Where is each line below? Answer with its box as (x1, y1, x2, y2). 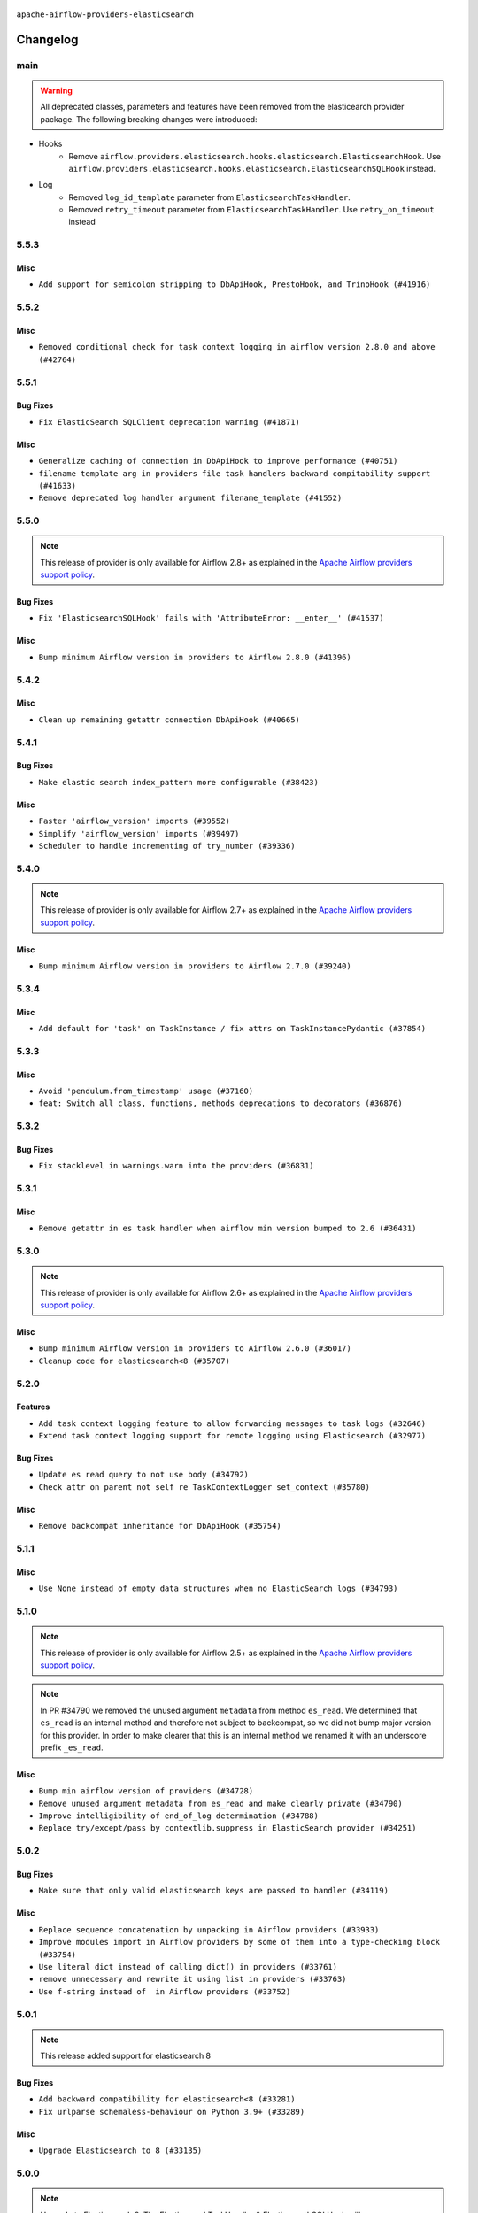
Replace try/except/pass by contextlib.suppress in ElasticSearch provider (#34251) (38, 1824, 417, 1833)
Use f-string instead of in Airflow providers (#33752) (38, 1986, 291, 1996)
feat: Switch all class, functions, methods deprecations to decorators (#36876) (38, 1099, 403, 1108)
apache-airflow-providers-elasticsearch (16, 10, 195, 19)
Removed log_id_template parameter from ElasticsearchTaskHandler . (68, 191, 351, 203)
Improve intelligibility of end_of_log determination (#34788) (38, 1811, 319, 1821)
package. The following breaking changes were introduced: (40, 113, 258, 124)
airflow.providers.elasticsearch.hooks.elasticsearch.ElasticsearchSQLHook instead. (68, 163, 436, 173)
